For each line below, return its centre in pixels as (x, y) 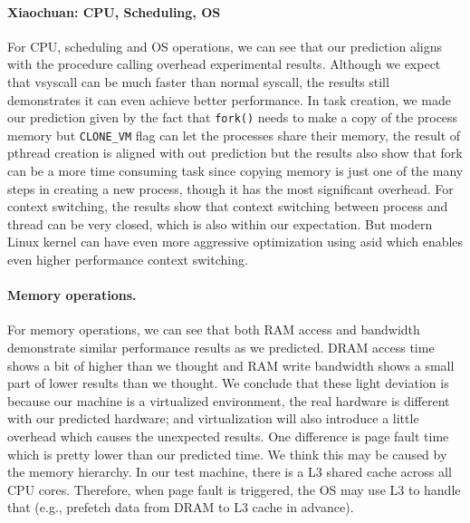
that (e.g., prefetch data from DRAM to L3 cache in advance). (181, 507)
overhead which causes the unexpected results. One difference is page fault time (228, 436)
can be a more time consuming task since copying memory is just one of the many (235, 171)
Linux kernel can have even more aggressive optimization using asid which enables (235, 242)
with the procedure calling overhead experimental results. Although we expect (224, 64)
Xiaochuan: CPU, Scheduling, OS (114, 11)
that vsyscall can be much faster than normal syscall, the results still (198, 81)
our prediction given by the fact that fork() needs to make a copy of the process (233, 117)
